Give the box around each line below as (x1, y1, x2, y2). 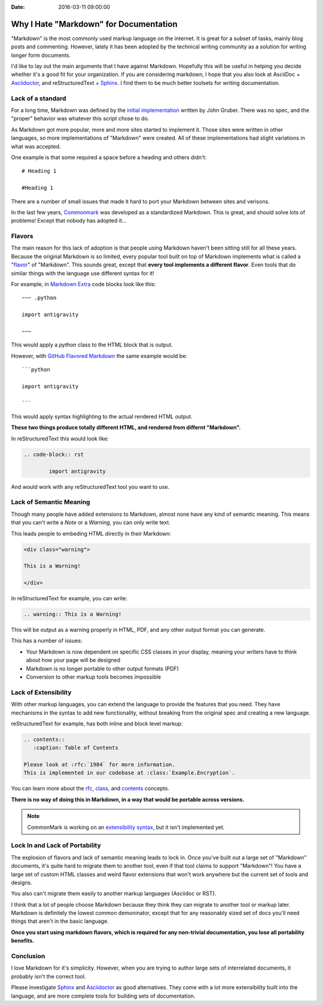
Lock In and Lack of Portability (11, 841, 101, 850)
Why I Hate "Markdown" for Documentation (11, 19, 178, 29)
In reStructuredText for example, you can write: (11, 595, 128, 602)
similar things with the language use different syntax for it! (11, 269, 155, 276)
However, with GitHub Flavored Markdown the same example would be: (11, 352, 188, 359)
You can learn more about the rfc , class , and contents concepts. (11, 785, 170, 792)
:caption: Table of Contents (33, 744, 119, 751)
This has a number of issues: (11, 637, 83, 645)
